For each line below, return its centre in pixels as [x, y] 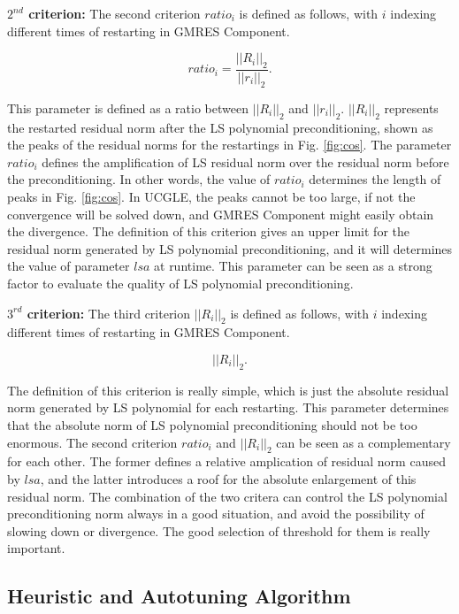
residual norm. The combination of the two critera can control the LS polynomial [227, 496]
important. [36, 548]
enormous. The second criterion [92, 442]
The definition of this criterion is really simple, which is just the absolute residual [228, 390]
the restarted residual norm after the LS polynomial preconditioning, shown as [220, 127]
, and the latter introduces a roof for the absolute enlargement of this [228, 478]
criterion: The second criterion [115, 13]
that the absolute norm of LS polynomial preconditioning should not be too [212, 424]
